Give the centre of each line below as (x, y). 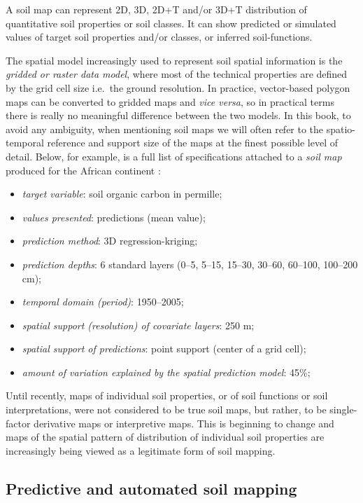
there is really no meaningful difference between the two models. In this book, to (178, 115)
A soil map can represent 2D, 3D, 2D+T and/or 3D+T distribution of (156, 9)
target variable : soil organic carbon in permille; (122, 194)
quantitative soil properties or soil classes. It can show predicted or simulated (171, 23)
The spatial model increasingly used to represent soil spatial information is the (174, 60)
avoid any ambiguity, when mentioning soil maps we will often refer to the (165, 129)
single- (343, 409)
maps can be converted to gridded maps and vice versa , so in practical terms (170, 101)
